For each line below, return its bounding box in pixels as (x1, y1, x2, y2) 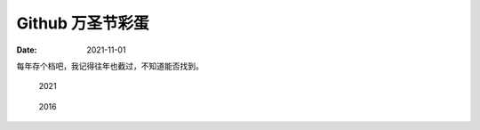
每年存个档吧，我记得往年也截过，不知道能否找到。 (16, 61, 204, 71)
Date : (16, 45, 37, 55)
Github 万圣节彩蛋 (16, 13, 150, 33)
